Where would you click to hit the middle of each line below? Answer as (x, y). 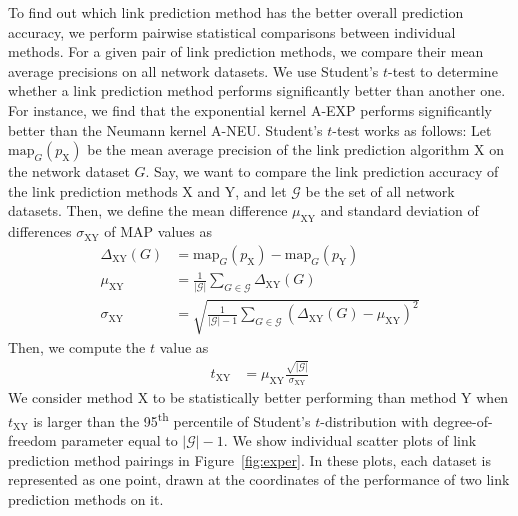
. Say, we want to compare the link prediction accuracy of (322, 171)
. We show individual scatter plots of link (350, 440)
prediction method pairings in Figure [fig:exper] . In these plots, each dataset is (250, 459)
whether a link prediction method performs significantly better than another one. (257, 90)
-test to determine (443, 70)
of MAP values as (158, 231)
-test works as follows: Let (412, 129)
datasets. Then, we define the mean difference (148, 210)
